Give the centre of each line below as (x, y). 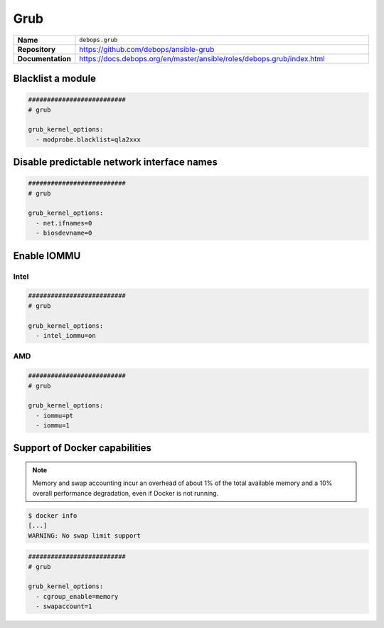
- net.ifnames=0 (64, 223)
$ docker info (53, 515)
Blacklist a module (54, 78)
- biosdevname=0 (64, 233)
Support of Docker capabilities (82, 448)
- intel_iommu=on (66, 335)
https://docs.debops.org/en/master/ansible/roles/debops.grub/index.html (202, 58)
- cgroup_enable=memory (77, 596)
